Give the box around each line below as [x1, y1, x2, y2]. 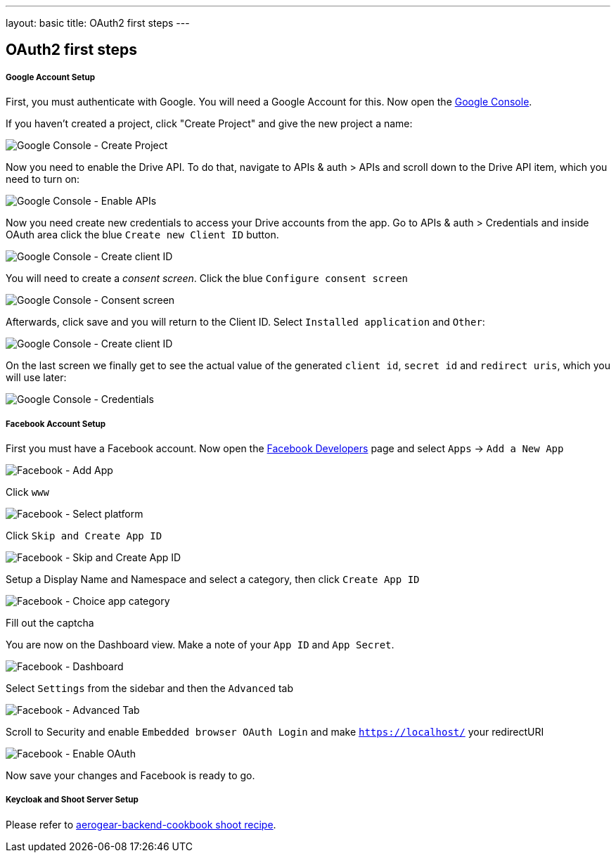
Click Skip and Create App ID [6, 529, 162, 542]
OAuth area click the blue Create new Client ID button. [6, 229, 279, 241]
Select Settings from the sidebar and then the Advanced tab [6, 681, 293, 694]
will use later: [6, 371, 67, 384]
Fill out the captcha [6, 616, 94, 629]
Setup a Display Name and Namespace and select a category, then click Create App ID [6, 572, 420, 585]
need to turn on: [6, 173, 80, 186]
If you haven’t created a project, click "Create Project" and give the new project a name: [6, 117, 413, 130]
